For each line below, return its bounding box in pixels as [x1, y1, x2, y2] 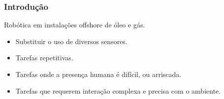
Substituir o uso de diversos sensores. [15, 36, 128, 46]
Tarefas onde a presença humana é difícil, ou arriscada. [15, 69, 182, 79]
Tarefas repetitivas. [15, 52, 73, 63]
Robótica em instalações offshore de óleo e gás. [4, 20, 145, 30]
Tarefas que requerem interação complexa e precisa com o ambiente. [15, 85, 221, 96]
